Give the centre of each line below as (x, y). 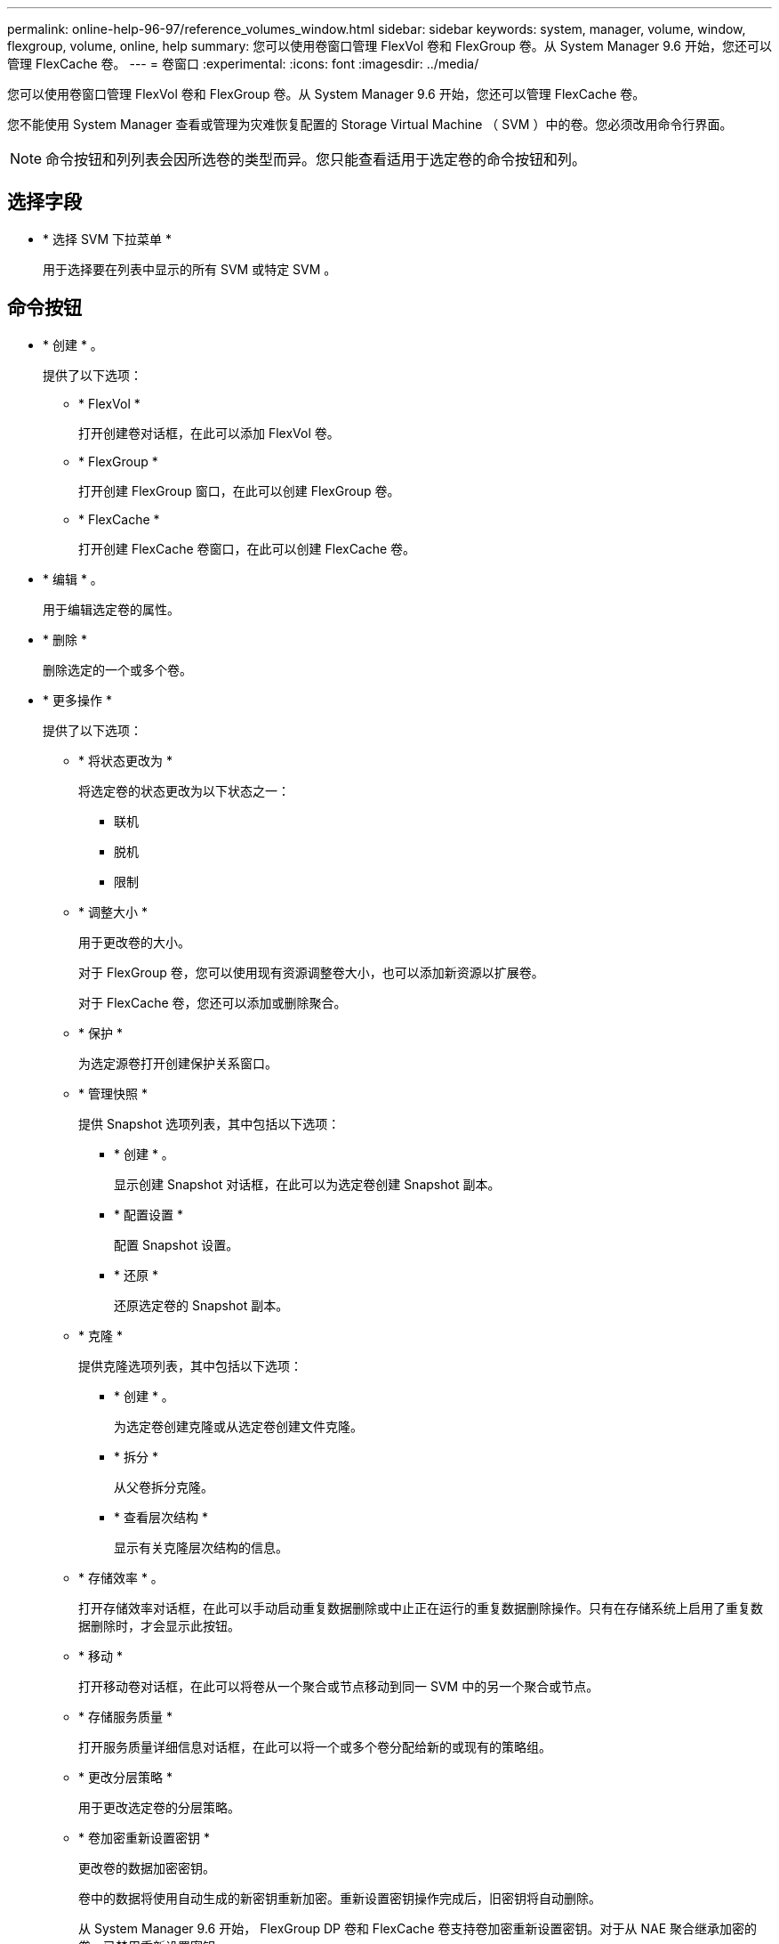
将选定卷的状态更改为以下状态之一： (184, 790)
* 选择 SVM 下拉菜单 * (108, 239)
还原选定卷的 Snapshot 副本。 (201, 1305)
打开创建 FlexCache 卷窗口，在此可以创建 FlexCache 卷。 (247, 548)
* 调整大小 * (113, 911)
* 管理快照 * (113, 1093)
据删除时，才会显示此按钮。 (159, 1625)
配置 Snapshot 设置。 (177, 1244)
